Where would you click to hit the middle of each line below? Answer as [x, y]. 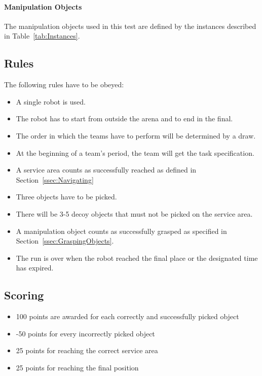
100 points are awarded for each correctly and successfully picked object [127, 316]
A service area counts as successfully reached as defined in [106, 170]
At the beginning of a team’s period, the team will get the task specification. [135, 152]
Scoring [24, 295]
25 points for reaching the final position [77, 367]
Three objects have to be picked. [66, 197]
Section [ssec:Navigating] [55, 179]
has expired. [35, 268]
